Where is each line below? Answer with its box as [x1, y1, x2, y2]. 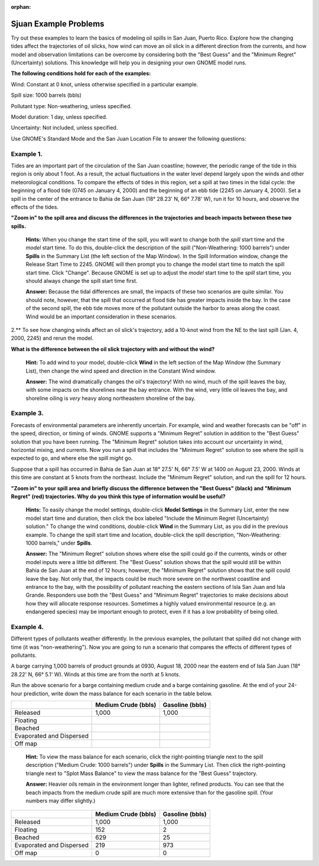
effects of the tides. [11, 203, 59, 210]
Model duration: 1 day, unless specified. [11, 113, 108, 121]
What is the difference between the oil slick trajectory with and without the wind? [11, 346, 215, 353]
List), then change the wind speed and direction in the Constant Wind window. [25, 367, 216, 375]
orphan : [11, 4, 31, 10]
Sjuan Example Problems [11, 18, 105, 29]
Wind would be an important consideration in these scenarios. [25, 313, 177, 320]
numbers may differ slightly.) [25, 797, 96, 804]
